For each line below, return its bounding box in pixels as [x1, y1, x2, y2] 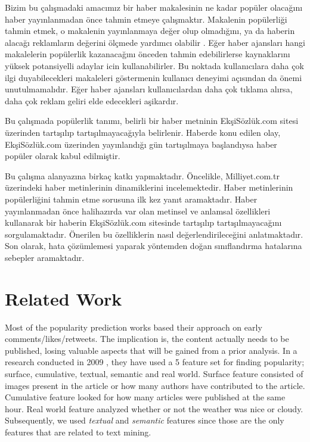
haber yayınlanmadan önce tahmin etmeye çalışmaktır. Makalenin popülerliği [5, 13, 287, 25]
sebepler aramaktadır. [5, 251, 85, 263]
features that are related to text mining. [5, 425, 151, 438]
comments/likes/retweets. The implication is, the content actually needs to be [5, 332, 289, 345]
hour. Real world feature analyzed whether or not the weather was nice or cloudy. [5, 402, 303, 415]
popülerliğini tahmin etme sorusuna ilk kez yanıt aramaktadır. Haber [5, 192, 258, 205]
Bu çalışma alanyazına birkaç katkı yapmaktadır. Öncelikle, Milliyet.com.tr [5, 169, 280, 182]
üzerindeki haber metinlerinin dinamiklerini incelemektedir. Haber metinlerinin [5, 181, 293, 194]
